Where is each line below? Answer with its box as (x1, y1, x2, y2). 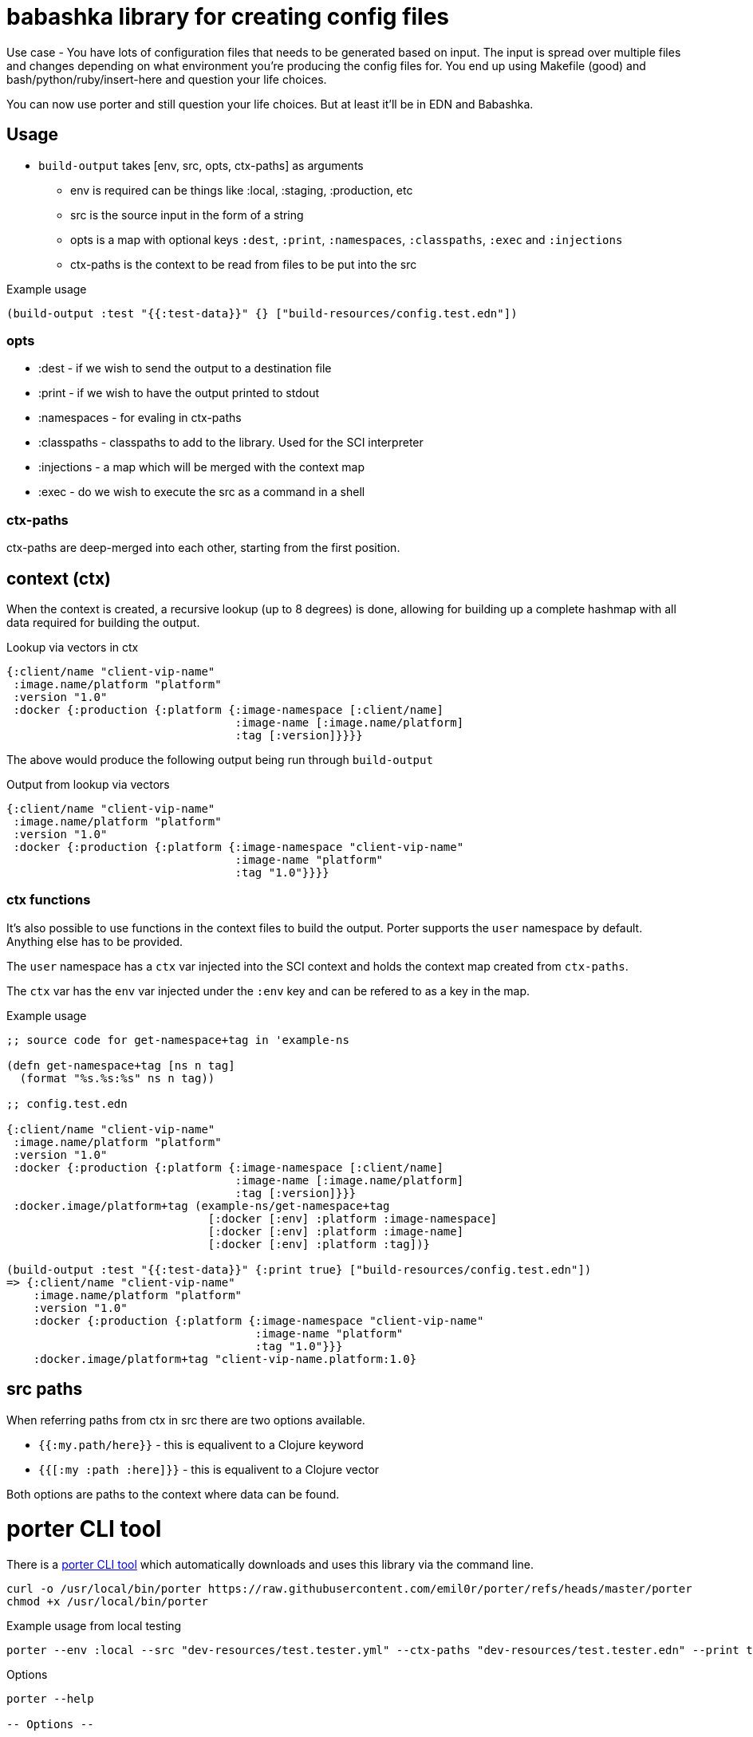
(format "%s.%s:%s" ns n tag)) (19, 1071, 215, 1085)
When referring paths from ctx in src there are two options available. (6, 1412, 365, 1427)
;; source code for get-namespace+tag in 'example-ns (6, 1033, 349, 1046)
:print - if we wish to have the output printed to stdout (38, 386, 320, 400)
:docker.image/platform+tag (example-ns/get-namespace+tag (13, 1199, 390, 1212)
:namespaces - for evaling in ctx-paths (38, 411, 242, 425)
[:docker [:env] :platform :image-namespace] (207, 1211, 498, 1225)
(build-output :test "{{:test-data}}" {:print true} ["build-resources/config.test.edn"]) (6, 1262, 592, 1276)
